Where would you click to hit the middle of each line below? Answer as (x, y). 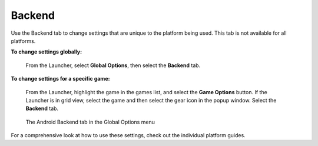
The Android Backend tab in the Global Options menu (90, 122)
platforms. (23, 41)
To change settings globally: (47, 52)
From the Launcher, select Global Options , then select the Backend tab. (113, 65)
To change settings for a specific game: (60, 79)
